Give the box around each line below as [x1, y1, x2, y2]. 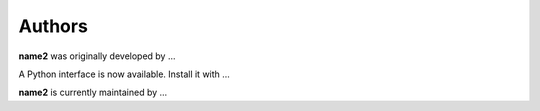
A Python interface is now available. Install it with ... [18, 68, 230, 80]
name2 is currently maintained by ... [18, 86, 168, 99]
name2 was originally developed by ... [18, 50, 176, 62]
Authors [18, 15, 89, 37]
